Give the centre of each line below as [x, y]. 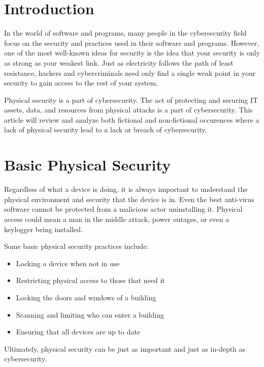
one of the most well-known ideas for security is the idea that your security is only [132, 53]
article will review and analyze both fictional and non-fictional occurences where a [132, 119]
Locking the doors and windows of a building [86, 297]
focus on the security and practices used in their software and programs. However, [132, 43]
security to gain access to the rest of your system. [81, 83]
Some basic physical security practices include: [76, 246]
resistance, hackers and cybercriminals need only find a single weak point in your [130, 73]
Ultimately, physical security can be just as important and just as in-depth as [125, 348]
